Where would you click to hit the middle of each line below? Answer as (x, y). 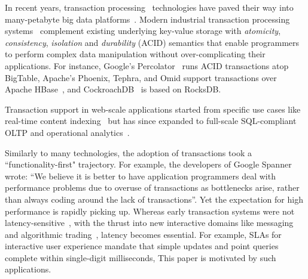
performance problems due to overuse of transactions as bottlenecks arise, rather (152, 187)
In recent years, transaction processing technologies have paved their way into (149, 7)
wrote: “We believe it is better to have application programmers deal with (140, 176)
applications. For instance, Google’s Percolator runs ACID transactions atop (147, 65)
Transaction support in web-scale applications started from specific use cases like (153, 109)
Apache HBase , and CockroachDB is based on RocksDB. (113, 89)
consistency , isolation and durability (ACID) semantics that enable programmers (152, 42)
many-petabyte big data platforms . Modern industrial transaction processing (147, 19)
